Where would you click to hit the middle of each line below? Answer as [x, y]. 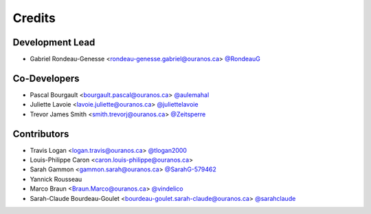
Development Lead [54, 42]
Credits [34, 18]
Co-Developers [46, 78]
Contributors [41, 134]
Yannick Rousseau [56, 179]
